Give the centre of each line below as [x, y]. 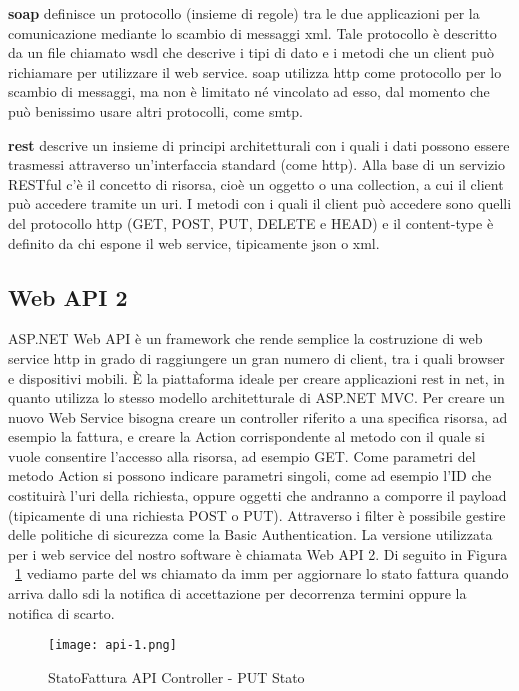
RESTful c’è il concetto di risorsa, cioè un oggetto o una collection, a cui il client [256, 183]
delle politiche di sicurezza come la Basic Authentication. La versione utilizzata [250, 534]
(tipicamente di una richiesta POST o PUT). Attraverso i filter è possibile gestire [257, 514]
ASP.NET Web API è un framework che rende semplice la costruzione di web [245, 338]
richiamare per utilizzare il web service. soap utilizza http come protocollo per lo [255, 71]
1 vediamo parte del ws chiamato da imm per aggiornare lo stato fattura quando [262, 573]
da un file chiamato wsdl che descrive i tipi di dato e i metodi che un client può [251, 52]
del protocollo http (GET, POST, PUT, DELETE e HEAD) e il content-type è [251, 222]
